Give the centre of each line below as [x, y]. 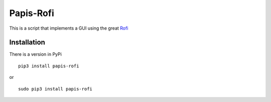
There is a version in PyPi [36, 54]
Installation [27, 42]
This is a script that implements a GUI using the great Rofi [69, 28]
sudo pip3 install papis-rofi [55, 89]
